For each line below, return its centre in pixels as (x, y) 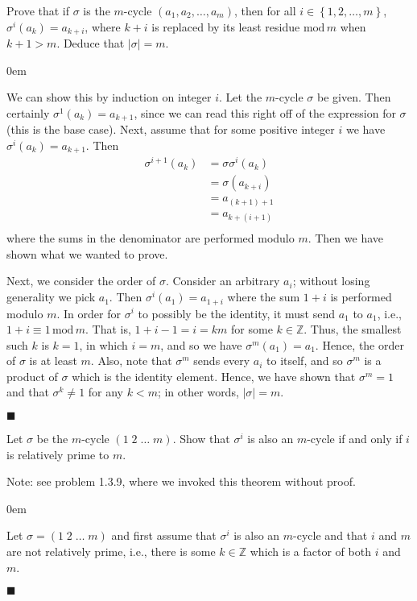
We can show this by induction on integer (109, 97)
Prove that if (38, 10)
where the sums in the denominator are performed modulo (151, 238)
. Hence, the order (359, 344)
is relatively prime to (58, 454)
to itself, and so (305, 361)
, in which (103, 344)
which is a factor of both (310, 551)
